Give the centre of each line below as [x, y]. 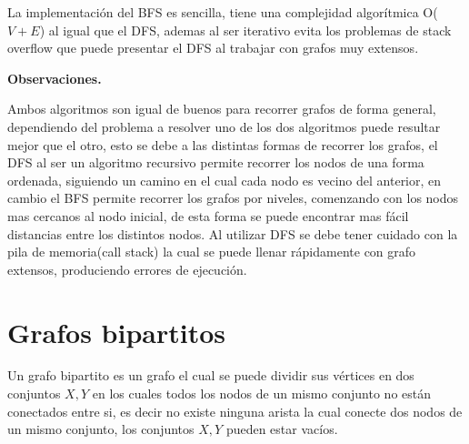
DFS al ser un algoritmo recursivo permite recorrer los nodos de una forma [216, 162]
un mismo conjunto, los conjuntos [101, 429]
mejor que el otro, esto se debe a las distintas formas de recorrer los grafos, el [223, 144]
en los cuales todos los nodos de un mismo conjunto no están [262, 394]
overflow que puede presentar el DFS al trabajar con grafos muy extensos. [213, 48]
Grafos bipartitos [117, 332]
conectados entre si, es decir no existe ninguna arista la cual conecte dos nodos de [235, 411]
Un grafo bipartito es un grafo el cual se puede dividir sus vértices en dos [211, 375]
